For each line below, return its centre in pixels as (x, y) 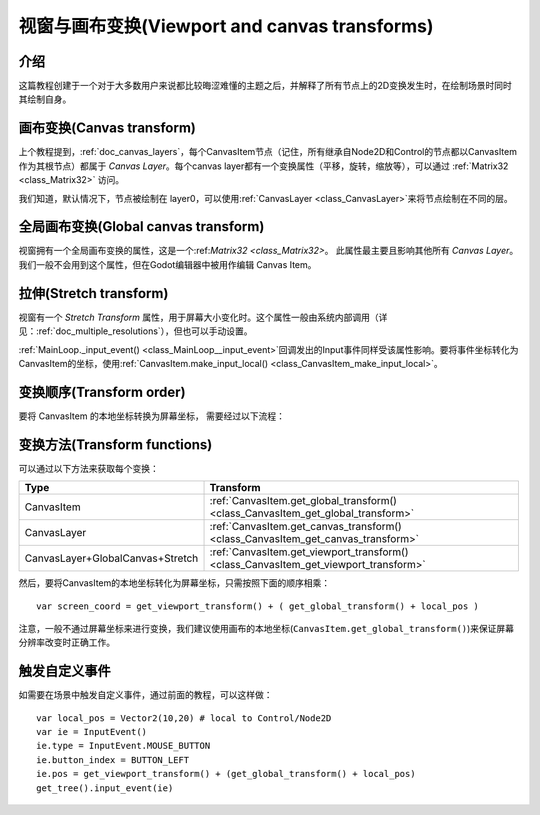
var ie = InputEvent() (92, 731)
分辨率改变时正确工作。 (66, 642)
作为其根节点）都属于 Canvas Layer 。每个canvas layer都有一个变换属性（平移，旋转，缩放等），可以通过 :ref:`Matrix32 (263, 166)
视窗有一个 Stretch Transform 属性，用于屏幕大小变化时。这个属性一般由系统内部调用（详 (203, 317)
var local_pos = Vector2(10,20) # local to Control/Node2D (184, 718)
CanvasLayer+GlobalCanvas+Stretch (111, 558)
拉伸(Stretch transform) (93, 293)
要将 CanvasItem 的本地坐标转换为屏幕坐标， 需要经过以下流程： (151, 416)
